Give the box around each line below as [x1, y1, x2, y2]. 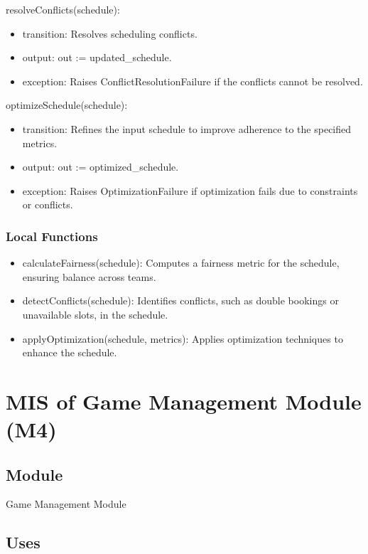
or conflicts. [22, 197, 73, 212]
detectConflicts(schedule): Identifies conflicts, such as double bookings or [22, 293, 339, 308]
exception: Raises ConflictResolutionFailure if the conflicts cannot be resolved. [22, 73, 363, 88]
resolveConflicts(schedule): [6, 2, 120, 16]
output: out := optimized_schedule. [22, 159, 179, 174]
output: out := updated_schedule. [22, 50, 172, 65]
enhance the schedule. [22, 345, 117, 360]
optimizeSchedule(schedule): [6, 97, 128, 112]
